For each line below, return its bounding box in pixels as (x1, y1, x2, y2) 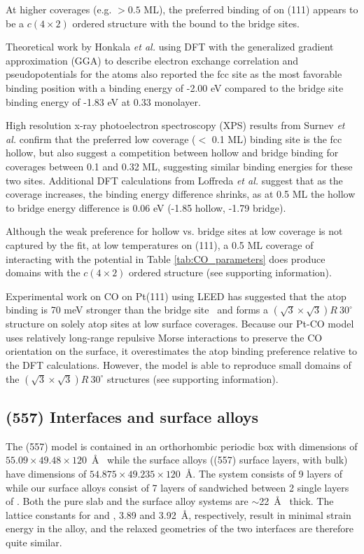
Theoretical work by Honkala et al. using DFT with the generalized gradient (6, 39, 334, 54)
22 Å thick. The (259, 494, 334, 508)
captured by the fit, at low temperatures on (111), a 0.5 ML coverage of (6, 237, 314, 252)
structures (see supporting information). (106, 371, 279, 386)
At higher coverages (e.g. (6, 2, 112, 16)
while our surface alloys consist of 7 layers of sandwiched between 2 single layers (6, 480, 349, 494)
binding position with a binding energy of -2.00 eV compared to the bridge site (6, 80, 344, 95)
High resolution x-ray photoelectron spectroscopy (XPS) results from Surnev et (6, 118, 345, 133)
